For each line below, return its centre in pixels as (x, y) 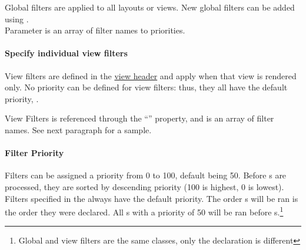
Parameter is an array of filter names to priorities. (95, 30)
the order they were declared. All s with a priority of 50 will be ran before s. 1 (144, 211)
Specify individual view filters (66, 53)
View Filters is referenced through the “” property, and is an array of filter (139, 118)
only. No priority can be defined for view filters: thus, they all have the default (146, 87)
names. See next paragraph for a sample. (78, 129)
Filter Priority (34, 153)
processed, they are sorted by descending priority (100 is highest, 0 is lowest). (144, 186)
